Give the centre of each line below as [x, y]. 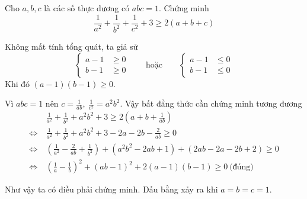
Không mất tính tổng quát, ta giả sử [71, 46]
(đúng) [242, 167]
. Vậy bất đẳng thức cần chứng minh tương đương [211, 103]
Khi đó [17, 83]
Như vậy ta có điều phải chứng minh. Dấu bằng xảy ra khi [111, 189]
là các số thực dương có [87, 8]
